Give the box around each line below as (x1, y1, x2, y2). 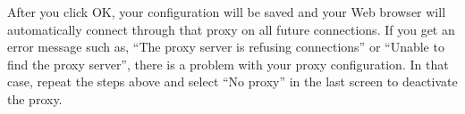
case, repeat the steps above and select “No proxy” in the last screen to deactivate (7, 72, 458, 91)
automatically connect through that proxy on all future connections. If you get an (7, 20, 455, 38)
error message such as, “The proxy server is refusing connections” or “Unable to (7, 37, 444, 56)
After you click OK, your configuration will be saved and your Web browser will (7, 3, 446, 20)
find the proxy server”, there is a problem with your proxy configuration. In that (7, 54, 449, 73)
